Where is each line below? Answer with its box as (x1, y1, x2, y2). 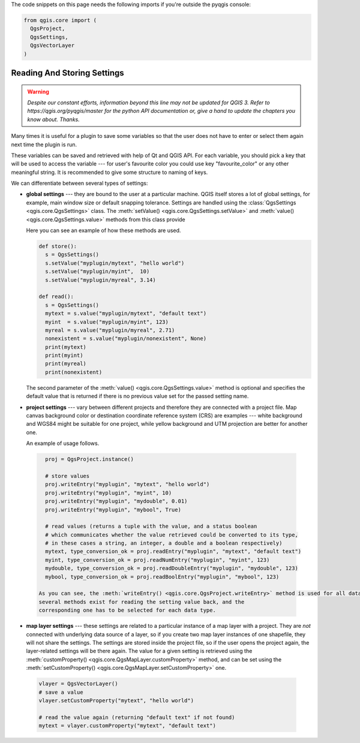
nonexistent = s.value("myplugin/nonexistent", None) (45, 335, 207, 342)
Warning (27, 88, 49, 95)
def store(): (38, 243, 77, 249)
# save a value (38, 688, 83, 696)
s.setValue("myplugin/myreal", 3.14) (45, 276, 156, 283)
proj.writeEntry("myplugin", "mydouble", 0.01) (45, 498, 188, 505)
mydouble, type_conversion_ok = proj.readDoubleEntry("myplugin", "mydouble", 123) (45, 565, 298, 572)
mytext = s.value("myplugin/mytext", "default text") (45, 310, 207, 317)
